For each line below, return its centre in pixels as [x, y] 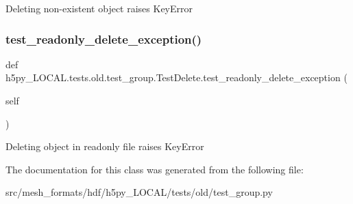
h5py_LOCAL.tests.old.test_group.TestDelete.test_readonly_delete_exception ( [176, 77]
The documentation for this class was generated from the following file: [155, 169]
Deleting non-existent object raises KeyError [99, 8]
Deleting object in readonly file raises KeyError [105, 146]
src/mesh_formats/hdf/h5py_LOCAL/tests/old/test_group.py [139, 192]
